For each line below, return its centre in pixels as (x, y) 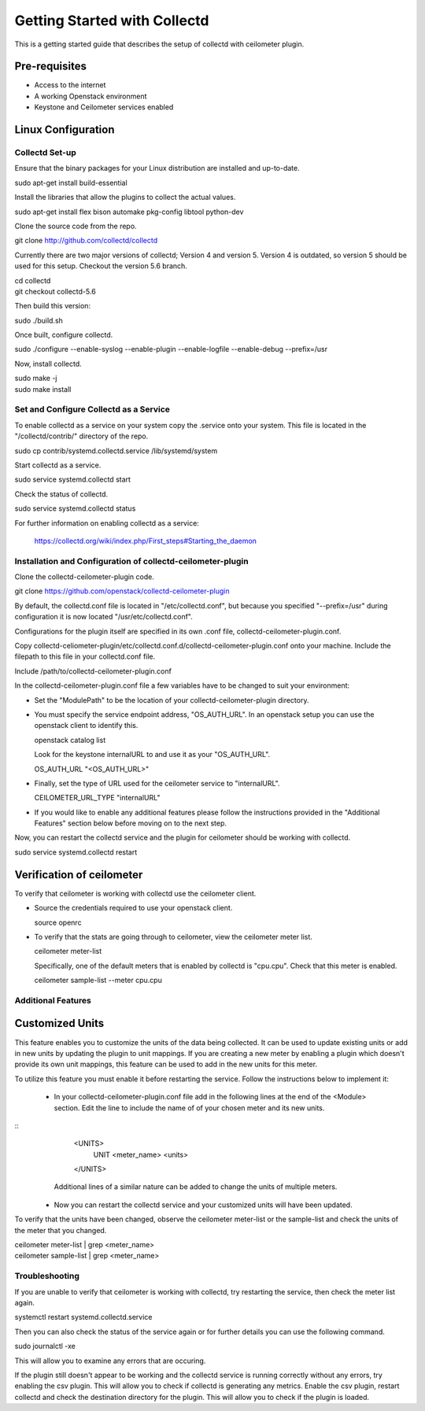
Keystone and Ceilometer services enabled (104, 107)
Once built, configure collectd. (64, 335)
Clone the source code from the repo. (76, 226)
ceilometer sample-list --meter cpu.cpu (98, 981)
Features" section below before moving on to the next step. (131, 823)
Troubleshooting (47, 1276)
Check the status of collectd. (61, 494)
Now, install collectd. (48, 364)
